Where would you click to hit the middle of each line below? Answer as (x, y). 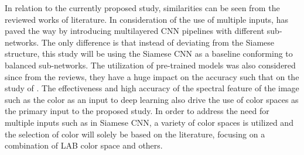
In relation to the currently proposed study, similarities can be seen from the (142, 8)
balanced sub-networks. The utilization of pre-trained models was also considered (150, 65)
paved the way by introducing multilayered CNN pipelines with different (135, 31)
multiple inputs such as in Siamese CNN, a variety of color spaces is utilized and (149, 122)
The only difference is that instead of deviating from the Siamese (158, 42)
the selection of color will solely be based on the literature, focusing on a (135, 134)
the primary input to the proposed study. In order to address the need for (137, 111)
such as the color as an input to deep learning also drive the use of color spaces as (152, 99)
